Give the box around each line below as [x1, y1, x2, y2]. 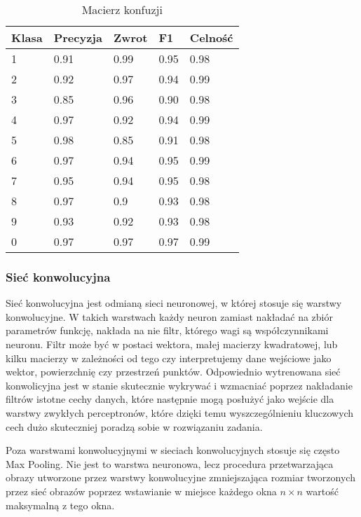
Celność [189, 29, 233, 46]
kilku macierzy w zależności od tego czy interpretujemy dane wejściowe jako [6, 350, 332, 365]
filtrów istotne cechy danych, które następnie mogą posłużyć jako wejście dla [6, 392, 334, 406]
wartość [306, 483, 339, 498]
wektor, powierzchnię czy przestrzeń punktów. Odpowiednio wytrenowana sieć [6, 364, 341, 379]
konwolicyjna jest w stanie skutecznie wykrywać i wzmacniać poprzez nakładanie [6, 378, 353, 392]
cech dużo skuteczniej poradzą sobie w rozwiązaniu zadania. [6, 419, 263, 434]
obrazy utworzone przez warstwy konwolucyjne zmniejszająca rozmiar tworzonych [6, 470, 355, 485]
